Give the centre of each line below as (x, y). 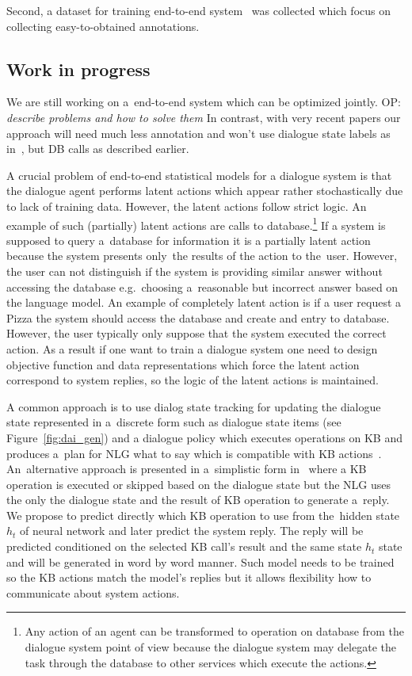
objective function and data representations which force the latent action (183, 364)
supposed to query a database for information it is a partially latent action (189, 240)
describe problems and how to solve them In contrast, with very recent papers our (204, 117)
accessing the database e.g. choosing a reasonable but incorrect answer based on (202, 286)
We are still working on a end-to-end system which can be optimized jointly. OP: (204, 102)
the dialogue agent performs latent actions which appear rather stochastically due (205, 191)
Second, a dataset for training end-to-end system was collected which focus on (198, 10)
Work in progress (78, 69)
